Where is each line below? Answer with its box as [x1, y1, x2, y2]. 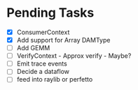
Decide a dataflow [16, 68, 70, 76]
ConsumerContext [16, 28, 70, 36]
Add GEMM [16, 44, 50, 52]
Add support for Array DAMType [16, 36, 111, 44]
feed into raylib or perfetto [16, 75, 93, 84]
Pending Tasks [6, 5, 95, 21]
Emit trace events [16, 59, 67, 68]
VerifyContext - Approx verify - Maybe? [16, 52, 132, 60]
